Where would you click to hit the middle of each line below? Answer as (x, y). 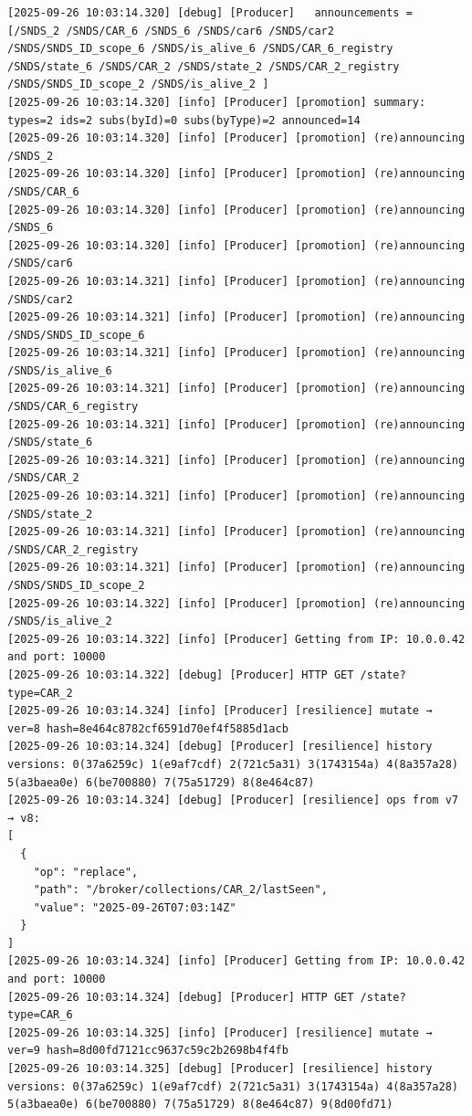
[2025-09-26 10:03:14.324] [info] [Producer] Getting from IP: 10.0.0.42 (236, 961)
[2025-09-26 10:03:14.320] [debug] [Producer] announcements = (210, 13)
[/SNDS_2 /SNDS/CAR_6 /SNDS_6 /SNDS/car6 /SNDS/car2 (171, 31)
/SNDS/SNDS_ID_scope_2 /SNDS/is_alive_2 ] (138, 84)
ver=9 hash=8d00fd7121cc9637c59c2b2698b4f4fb (148, 1051)
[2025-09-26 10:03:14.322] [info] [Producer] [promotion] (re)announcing (236, 603)
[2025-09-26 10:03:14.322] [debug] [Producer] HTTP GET (181, 674)
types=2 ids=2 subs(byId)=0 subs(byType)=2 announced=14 (184, 120)
